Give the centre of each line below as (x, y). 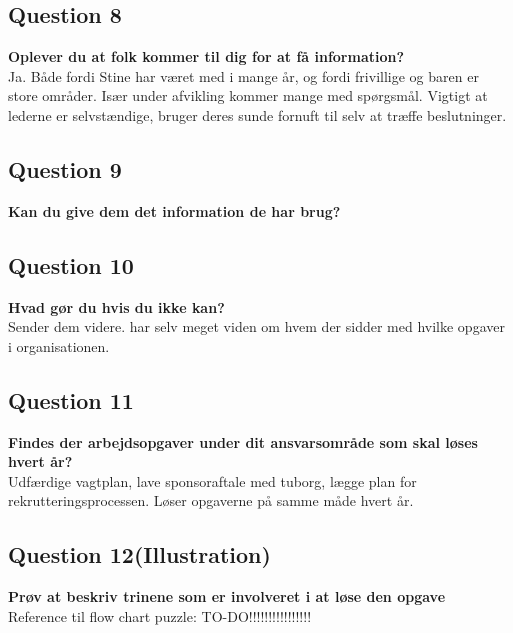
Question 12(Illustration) (139, 554)
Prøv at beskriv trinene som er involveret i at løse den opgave (227, 596)
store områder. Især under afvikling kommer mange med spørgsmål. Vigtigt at (248, 95)
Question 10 (71, 264)
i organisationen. (59, 345)
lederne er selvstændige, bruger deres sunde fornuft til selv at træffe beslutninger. (257, 114)
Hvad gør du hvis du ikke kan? (116, 306)
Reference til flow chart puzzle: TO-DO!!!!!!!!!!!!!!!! (160, 615)
